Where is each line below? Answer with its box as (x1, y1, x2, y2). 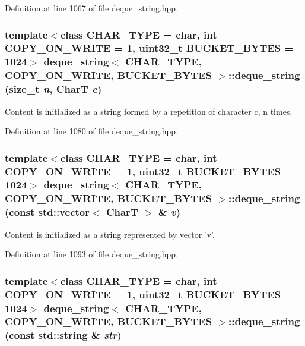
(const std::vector (5, 205, 90, 219)
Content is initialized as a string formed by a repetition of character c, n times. (5, 105, 293, 117)
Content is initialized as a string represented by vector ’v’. (5, 228, 215, 240)
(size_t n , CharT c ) (5, 81, 102, 96)
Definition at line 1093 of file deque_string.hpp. (5, 248, 179, 260)
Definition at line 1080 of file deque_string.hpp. (5, 125, 179, 137)
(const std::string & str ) (5, 328, 122, 342)
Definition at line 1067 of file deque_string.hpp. (5, 2, 179, 14)
